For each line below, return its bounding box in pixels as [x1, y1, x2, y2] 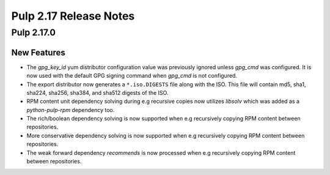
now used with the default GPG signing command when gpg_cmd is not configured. [26, 72, 238, 80]
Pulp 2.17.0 [11, 27, 56, 38]
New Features [11, 47, 65, 58]
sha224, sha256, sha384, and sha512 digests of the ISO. [26, 89, 169, 96]
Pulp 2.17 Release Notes [11, 9, 135, 23]
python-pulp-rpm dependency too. [26, 106, 115, 113]
